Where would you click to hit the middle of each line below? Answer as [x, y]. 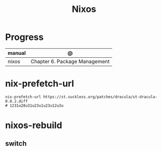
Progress [24, 37]
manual [17, 53]
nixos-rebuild [34, 125]
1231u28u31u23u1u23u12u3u [37, 106]
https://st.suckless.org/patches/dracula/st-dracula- [100, 97]
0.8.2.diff [16, 101]
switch [16, 144]
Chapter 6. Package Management [70, 61]
